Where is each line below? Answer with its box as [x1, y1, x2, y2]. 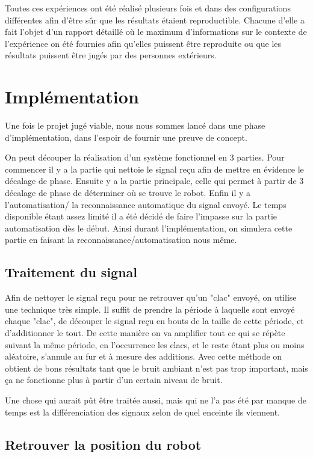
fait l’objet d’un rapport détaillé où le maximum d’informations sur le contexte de [5, 25, 307, 38]
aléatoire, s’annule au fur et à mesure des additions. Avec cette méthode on [5, 350, 282, 363]
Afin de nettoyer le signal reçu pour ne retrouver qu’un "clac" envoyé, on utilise [5, 291, 297, 304]
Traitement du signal [5, 263, 138, 281]
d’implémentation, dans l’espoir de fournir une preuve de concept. [5, 130, 247, 143]
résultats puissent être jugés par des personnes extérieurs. [5, 49, 217, 61]
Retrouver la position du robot [5, 435, 202, 453]
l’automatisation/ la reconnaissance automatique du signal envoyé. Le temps [5, 198, 287, 210]
